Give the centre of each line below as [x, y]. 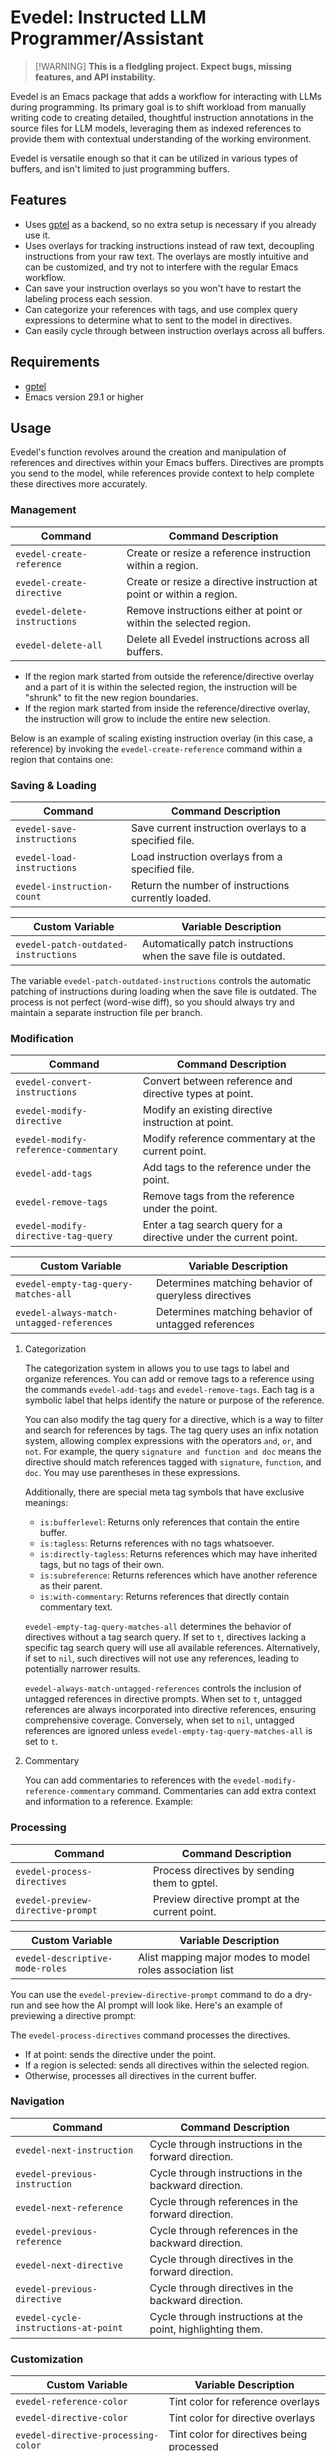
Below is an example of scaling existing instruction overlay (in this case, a [161, 738]
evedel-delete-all [59, 645]
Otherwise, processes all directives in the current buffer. [140, 2075]
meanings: [46, 1503]
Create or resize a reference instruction [219, 553]
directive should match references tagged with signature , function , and [173, 1462]
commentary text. [76, 1607]
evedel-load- [46, 857]
